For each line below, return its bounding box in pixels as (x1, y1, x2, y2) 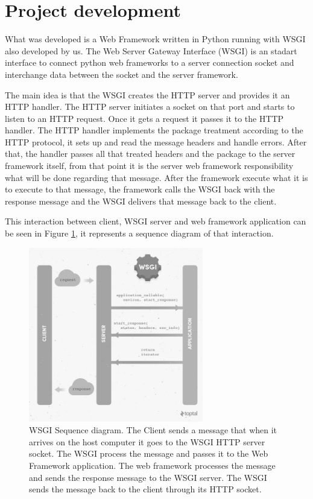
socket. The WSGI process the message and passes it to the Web (29, 447, 268, 460)
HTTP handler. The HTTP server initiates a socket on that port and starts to (5, 100, 295, 113)
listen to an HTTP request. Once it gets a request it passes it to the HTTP (5, 112, 284, 124)
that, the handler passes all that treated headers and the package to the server (5, 147, 296, 160)
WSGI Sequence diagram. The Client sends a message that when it (29, 424, 277, 436)
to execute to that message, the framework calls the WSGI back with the (5, 183, 275, 195)
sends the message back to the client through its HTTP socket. (29, 483, 262, 495)
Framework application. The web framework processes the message (29, 459, 276, 471)
